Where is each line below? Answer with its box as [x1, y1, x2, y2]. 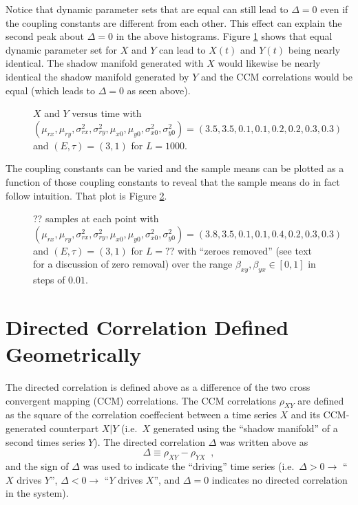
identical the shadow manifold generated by [6, 69, 189, 83]
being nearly [288, 42, 341, 56]
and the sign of [6, 458, 69, 473]
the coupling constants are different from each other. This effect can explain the [6, 15, 342, 30]
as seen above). [127, 83, 191, 97]
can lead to [158, 42, 206, 56]
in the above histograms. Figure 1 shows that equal [116, 29, 333, 43]
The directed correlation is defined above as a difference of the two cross [6, 380, 310, 394]
